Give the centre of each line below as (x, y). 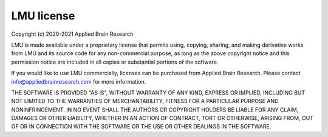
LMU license (43, 16)
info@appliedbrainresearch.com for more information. (79, 81)
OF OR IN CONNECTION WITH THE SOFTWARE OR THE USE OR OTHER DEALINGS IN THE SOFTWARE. (141, 127)
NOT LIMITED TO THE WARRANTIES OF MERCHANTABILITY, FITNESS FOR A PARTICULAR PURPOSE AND (145, 101)
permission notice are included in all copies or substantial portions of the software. (115, 62)
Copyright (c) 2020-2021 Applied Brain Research (72, 34)
